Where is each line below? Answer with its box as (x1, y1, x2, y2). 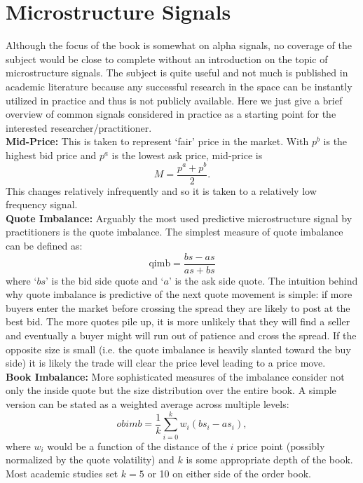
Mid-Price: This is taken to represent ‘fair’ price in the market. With (6, 134, 309, 149)
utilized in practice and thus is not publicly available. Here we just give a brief (6, 93, 343, 107)
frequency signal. (6, 197, 78, 212)
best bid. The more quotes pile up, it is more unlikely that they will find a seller (6, 314, 350, 329)
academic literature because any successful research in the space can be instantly (6, 79, 352, 93)
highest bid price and (6, 147, 97, 162)
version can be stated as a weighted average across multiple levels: (6, 396, 289, 411)
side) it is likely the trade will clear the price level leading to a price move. (6, 355, 326, 370)
